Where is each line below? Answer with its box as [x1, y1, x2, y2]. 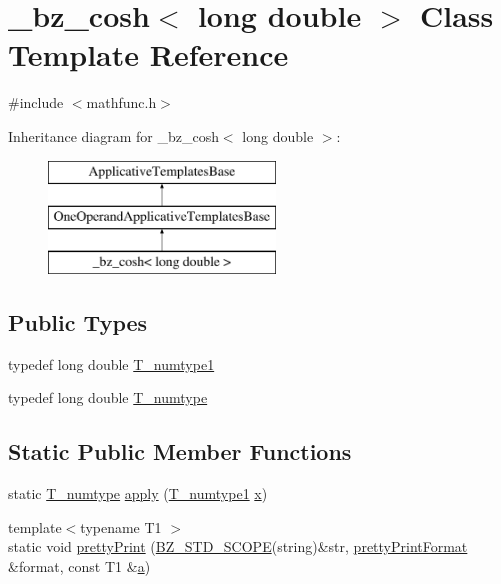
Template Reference [8, 34, 289, 75]
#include [8, 92, 64, 113]
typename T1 [80, 516, 162, 537]
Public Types [8, 306, 148, 337]
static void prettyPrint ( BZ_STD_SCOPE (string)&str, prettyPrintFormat [8, 536, 468, 557]
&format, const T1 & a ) [8, 555, 151, 576]
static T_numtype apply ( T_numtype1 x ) [8, 483, 268, 504]
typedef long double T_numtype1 [8, 353, 215, 374]
